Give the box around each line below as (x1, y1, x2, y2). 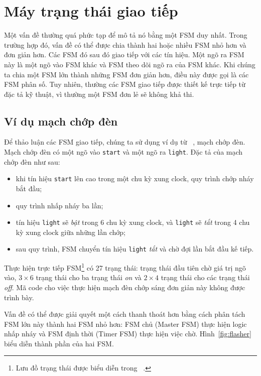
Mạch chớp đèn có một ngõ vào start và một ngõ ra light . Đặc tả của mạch (4, 147, 243, 157)
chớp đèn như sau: (4, 156, 60, 167)
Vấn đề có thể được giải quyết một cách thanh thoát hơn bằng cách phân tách (4, 309, 245, 319)
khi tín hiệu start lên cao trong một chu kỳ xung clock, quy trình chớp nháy (16, 173, 254, 184)
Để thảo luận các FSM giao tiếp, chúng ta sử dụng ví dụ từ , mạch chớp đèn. (4, 137, 245, 147)
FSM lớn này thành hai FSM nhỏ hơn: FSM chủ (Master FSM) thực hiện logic (4, 318, 247, 329)
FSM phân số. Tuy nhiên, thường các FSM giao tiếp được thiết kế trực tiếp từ (4, 79, 245, 89)
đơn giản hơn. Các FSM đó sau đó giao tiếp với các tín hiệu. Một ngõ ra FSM (4, 49, 244, 60)
